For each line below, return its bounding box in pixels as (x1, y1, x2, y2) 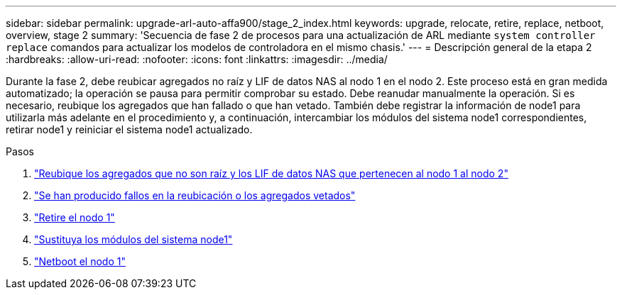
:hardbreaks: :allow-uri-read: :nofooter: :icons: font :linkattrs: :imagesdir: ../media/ (6, 53, 388, 65)
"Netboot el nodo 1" (34, 255, 126, 267)
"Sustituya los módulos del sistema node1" (34, 233, 233, 245)
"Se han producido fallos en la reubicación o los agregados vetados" (34, 189, 356, 201)
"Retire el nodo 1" (34, 211, 115, 223)
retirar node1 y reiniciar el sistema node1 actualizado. (6, 123, 253, 135)
